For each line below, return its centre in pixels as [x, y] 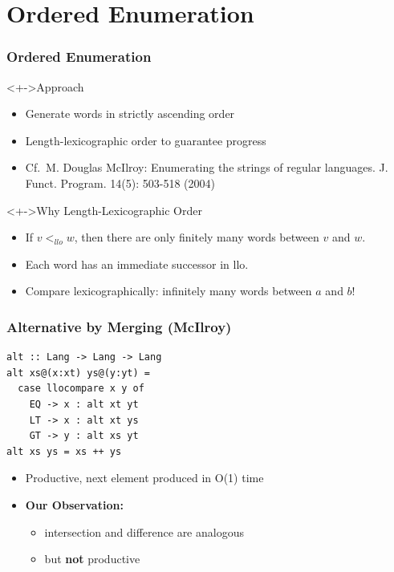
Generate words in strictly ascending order [130, 114]
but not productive [92, 559]
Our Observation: [74, 504]
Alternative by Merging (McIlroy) [119, 326]
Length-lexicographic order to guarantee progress [146, 140]
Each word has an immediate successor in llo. [137, 264]
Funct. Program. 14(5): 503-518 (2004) [120, 183]
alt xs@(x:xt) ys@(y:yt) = [78, 373]
